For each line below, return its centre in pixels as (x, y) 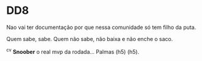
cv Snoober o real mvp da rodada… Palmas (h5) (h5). (73, 51)
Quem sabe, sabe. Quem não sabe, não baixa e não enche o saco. (90, 39)
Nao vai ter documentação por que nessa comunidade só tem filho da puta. (101, 27)
